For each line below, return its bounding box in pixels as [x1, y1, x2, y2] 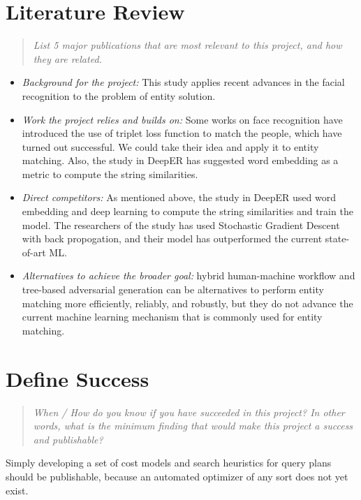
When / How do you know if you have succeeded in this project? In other [33, 404, 345, 419]
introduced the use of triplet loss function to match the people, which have [22, 126, 342, 140]
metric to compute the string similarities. [22, 166, 198, 181]
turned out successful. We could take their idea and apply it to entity [22, 139, 319, 154]
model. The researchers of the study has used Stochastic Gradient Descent [22, 217, 340, 232]
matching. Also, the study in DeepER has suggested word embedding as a [22, 153, 339, 168]
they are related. [33, 51, 102, 66]
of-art [22, 244, 46, 259]
